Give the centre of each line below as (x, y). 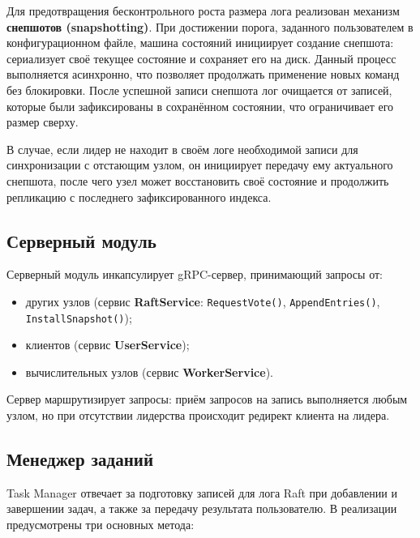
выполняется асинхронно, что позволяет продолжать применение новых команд (203, 74)
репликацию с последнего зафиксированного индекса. (139, 196)
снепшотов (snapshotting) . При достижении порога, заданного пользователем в (210, 26)
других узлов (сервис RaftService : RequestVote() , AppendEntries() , (203, 301)
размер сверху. (43, 122)
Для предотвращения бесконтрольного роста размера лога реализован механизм (203, 11)
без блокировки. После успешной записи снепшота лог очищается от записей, (199, 90)
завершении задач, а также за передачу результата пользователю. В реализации (202, 508)
